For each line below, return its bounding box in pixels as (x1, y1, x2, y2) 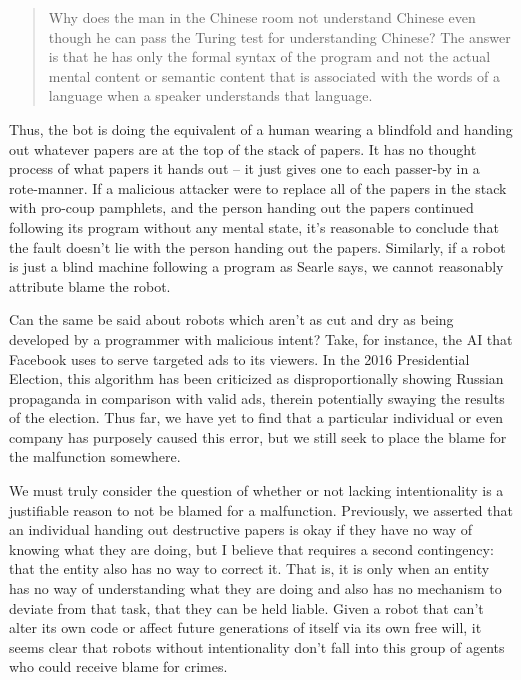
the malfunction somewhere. (9, 446, 181, 467)
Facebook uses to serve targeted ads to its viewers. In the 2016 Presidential (9, 348, 470, 369)
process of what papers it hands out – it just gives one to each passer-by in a (9, 158, 480, 179)
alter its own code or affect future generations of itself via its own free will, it (9, 617, 482, 638)
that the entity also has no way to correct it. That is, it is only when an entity (9, 558, 490, 579)
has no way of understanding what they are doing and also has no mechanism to (9, 578, 502, 599)
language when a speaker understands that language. (48, 85, 373, 106)
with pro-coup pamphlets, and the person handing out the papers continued (9, 197, 474, 218)
